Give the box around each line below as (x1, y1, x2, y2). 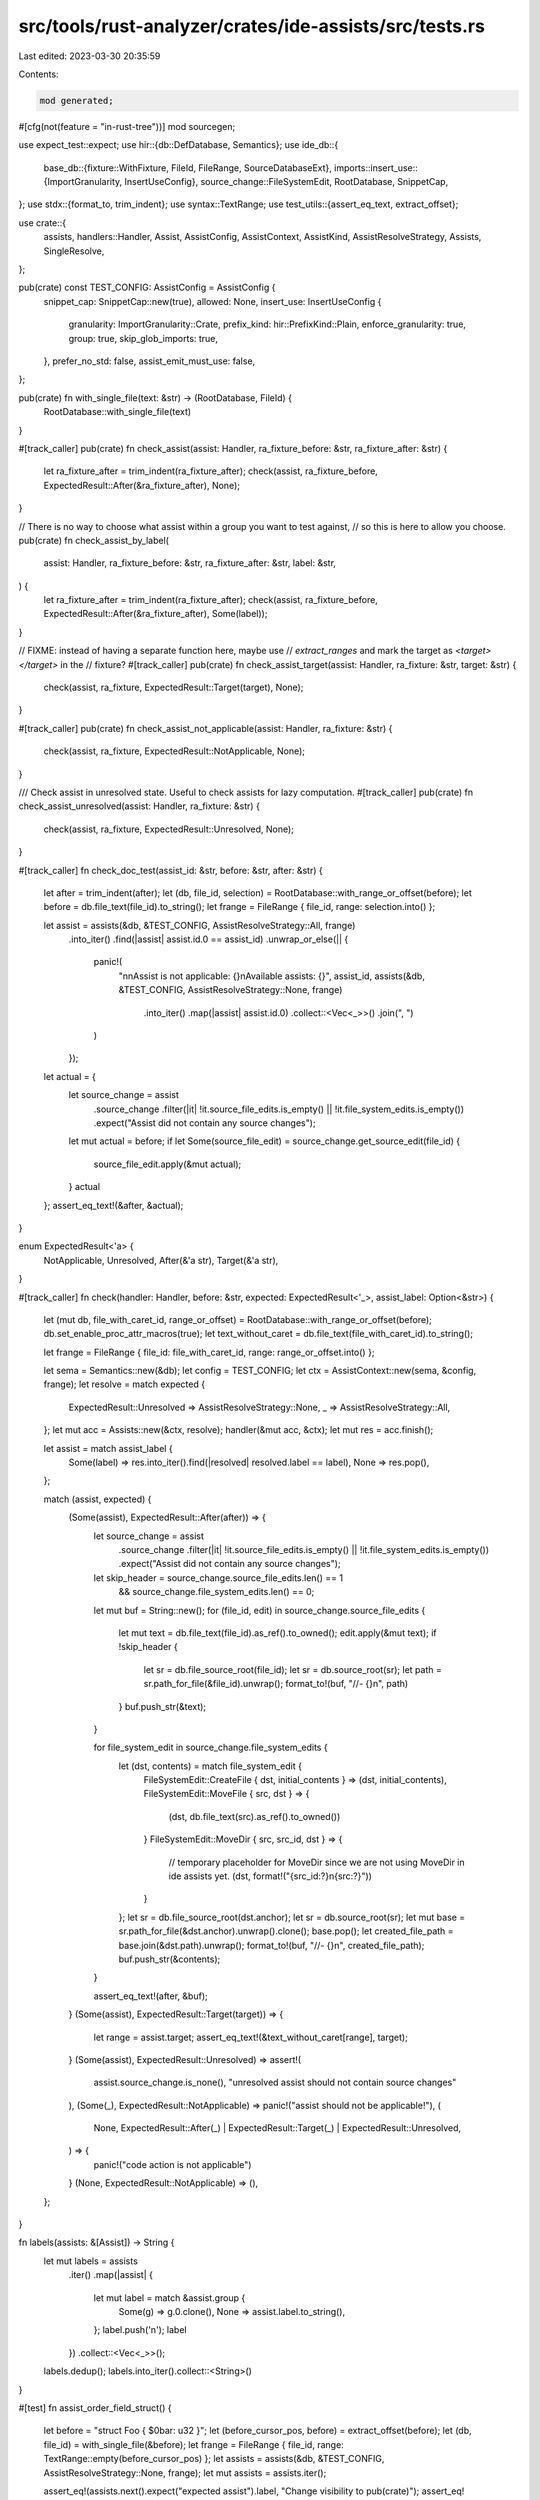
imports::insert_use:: (333, 161, 419, 174)
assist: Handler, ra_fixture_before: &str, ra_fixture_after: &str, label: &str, (43, 557, 337, 569)
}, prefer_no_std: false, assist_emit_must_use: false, (43, 355, 256, 367)
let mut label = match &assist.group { (93, 2291, 246, 2304)
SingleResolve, (43, 245, 105, 257)
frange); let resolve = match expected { (43, 1378, 205, 1390)
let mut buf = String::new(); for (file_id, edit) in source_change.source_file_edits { (93, 1604, 426, 1616)
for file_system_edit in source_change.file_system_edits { (93, 1741, 329, 1754)
